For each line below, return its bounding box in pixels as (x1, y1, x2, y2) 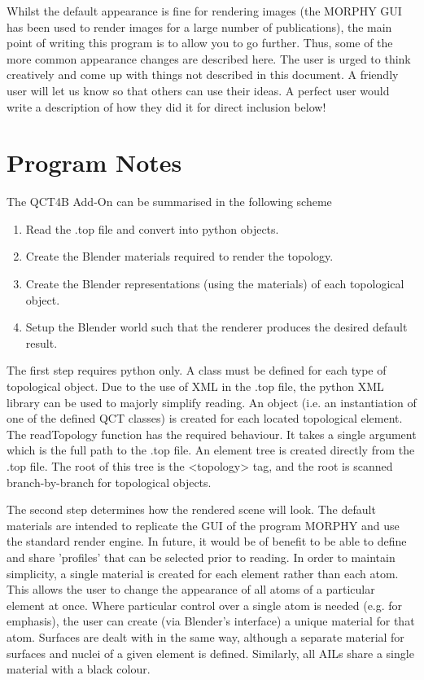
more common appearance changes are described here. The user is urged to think (7, 50, 411, 67)
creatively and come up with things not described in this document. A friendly (7, 66, 399, 83)
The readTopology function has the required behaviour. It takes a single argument (7, 425, 417, 442)
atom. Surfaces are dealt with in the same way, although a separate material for (7, 628, 404, 645)
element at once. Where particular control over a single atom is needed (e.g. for (7, 596, 403, 613)
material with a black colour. (7, 660, 151, 678)
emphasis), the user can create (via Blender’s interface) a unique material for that (7, 612, 415, 630)
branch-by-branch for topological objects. (7, 473, 212, 490)
